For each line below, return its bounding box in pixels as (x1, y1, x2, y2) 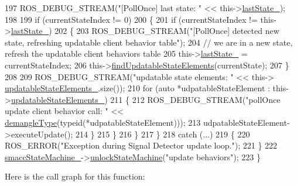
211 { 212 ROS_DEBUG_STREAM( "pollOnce (110, 93, 281, 105)
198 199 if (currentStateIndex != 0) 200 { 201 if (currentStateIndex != (5, 13, 258, 25)
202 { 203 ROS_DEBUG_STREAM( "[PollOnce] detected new (54, 25, 279, 37)
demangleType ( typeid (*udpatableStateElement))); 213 (5, 116, 201, 128)
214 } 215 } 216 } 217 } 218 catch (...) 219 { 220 (75, 128, 250, 140)
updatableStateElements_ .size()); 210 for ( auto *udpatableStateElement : (5, 82, 270, 94)
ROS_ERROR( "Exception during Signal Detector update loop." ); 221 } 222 (5, 139, 278, 151)
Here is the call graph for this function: (5, 170, 145, 182)
